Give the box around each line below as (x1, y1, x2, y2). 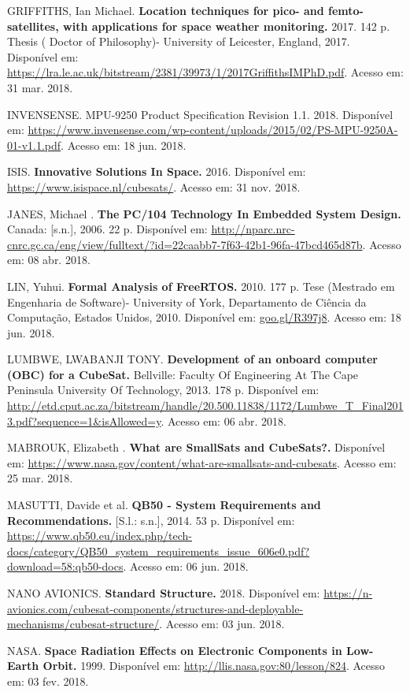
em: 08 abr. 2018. (7, 251, 90, 268)
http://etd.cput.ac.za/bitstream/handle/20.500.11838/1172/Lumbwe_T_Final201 (7, 397, 404, 414)
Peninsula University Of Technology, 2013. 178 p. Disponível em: (7, 381, 320, 398)
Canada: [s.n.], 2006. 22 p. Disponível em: (7, 221, 208, 237)
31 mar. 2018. (7, 79, 73, 95)
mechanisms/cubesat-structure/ (7, 616, 160, 632)
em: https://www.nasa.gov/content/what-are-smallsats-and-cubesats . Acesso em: (7, 454, 397, 471)
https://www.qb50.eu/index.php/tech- (7, 527, 193, 544)
